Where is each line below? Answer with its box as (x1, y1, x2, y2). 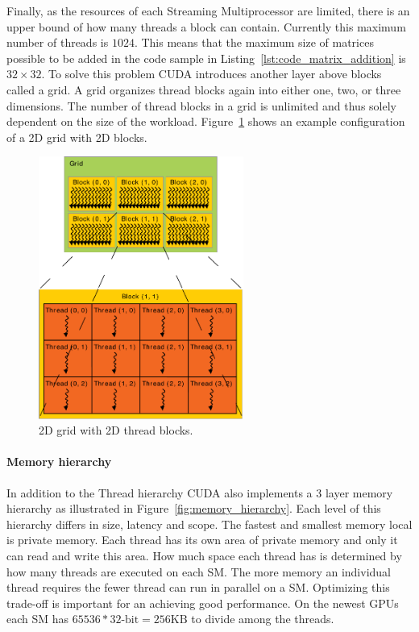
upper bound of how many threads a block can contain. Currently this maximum (6, 18, 406, 35)
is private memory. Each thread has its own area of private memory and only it (6, 531, 398, 548)
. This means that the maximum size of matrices (134, 34, 374, 51)
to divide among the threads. (191, 610, 334, 627)
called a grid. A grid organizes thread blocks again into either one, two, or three (6, 81, 401, 98)
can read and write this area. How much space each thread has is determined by (6, 547, 402, 564)
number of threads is (6, 34, 109, 51)
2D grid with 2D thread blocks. (39, 422, 193, 439)
